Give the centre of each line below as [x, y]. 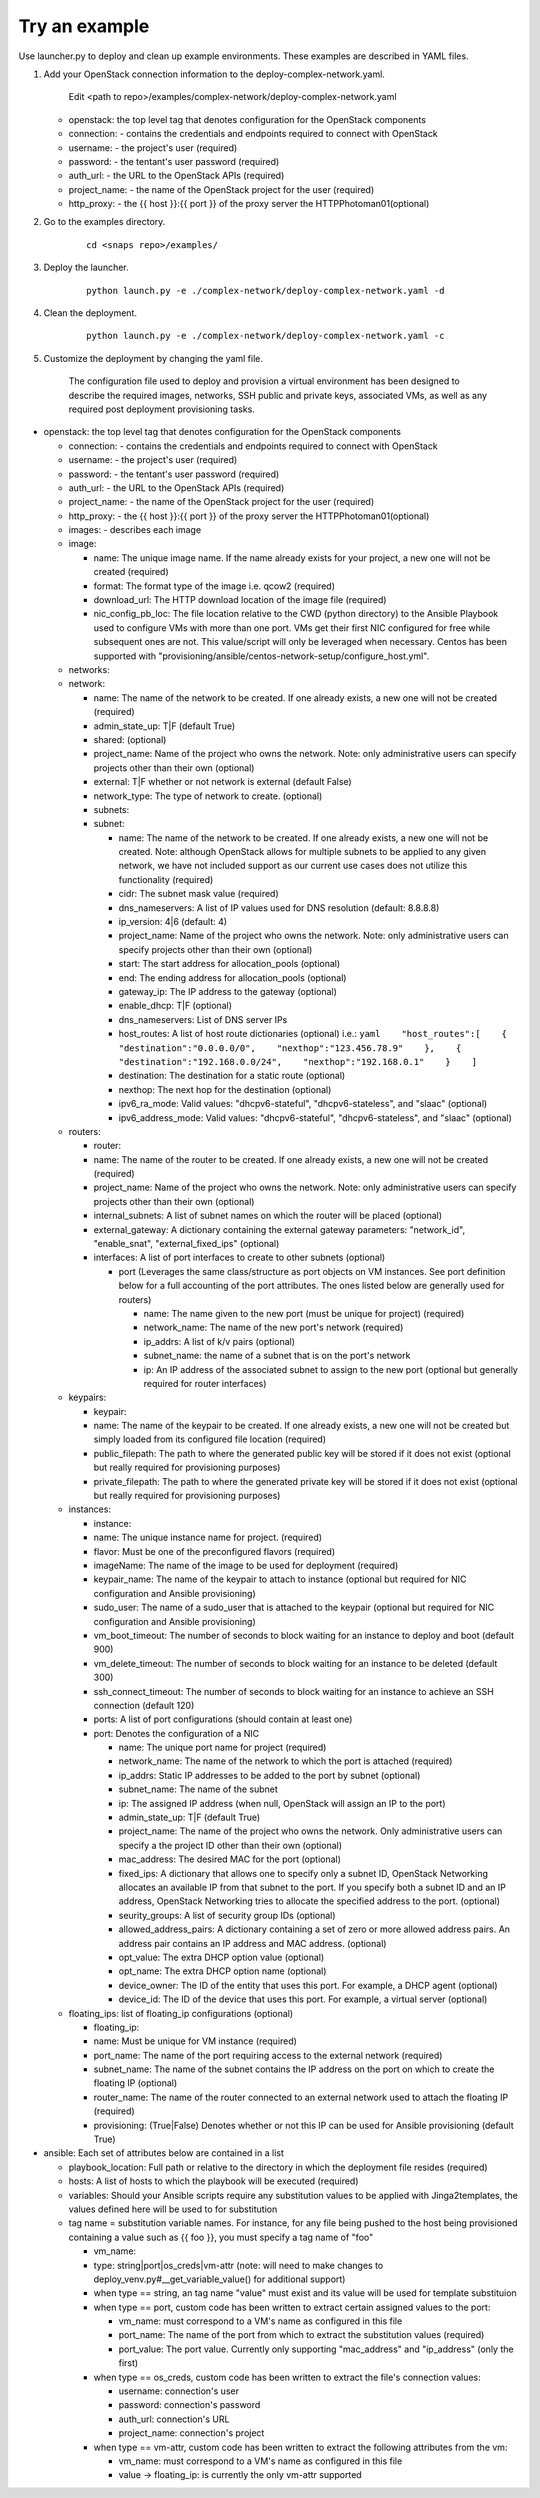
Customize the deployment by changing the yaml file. [153, 358]
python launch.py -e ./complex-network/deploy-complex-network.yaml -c [265, 336]
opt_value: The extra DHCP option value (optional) [221, 1957]
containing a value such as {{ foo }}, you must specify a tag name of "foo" [221, 2237]
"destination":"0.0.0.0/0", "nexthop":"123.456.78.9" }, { [290, 1048]
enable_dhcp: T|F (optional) [175, 1006]
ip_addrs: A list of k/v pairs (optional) [219, 1341]
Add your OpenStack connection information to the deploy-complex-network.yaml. [214, 74]
